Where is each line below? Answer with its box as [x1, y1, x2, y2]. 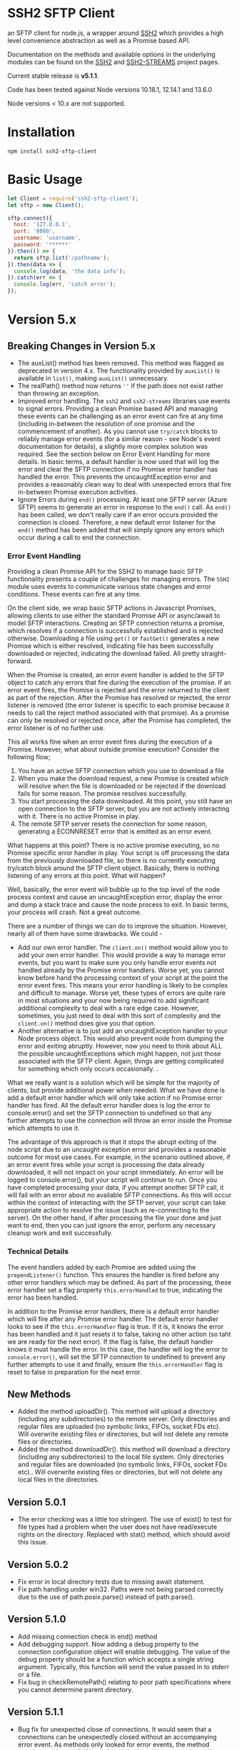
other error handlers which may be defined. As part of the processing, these [7, 1278, 232, 1286]
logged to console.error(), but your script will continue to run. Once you [7, 1175, 218, 1184]
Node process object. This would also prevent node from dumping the [17, 1034, 225, 1043]
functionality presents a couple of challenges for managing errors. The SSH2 [7, 575, 230, 583]
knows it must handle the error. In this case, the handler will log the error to [7, 1345, 228, 1353]
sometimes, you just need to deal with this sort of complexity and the [17, 1011, 221, 1020]
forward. [7, 657, 33, 665]
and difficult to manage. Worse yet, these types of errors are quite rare [17, 988, 226, 997]
